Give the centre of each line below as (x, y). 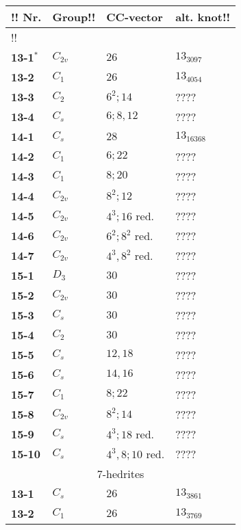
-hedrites (123, 474)
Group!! (74, 17)
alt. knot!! (203, 17)
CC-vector (135, 17)
